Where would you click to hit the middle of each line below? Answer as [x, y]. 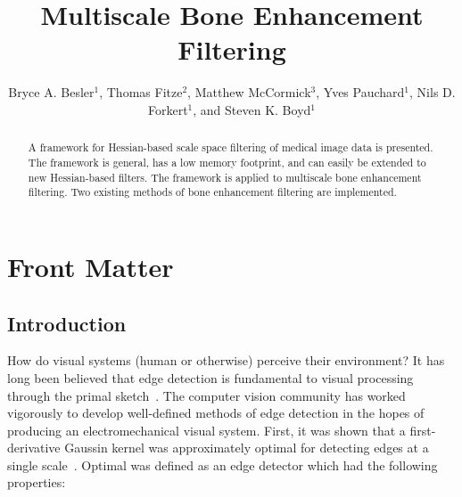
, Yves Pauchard [360, 92]
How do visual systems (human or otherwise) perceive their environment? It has [226, 360]
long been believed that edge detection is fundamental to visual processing [210, 377]
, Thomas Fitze [141, 92]
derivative [34, 448]
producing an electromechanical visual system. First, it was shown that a [206, 430]
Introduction [67, 323]
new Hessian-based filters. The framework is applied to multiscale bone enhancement [225, 177]
